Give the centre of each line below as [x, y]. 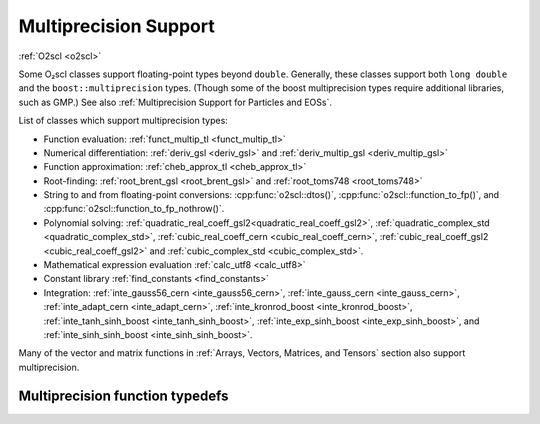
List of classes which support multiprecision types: [123, 121]
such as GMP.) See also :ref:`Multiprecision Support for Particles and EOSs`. [175, 102]
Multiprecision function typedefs [123, 395]
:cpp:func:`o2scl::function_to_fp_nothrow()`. [134, 209]
